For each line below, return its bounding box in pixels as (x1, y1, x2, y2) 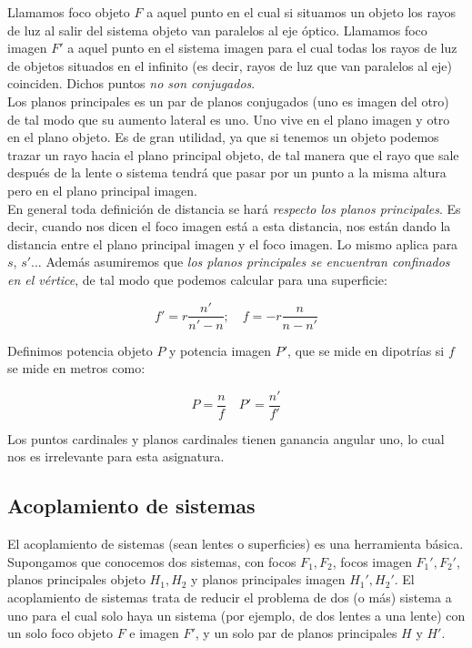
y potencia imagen (169, 340, 272, 359)
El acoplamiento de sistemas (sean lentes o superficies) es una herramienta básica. (7, 534, 464, 553)
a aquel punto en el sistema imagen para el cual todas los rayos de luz (67, 38, 457, 57)
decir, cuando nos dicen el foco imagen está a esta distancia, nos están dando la (7, 217, 451, 236)
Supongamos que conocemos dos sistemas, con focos (7, 552, 296, 571)
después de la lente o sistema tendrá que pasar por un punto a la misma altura (7, 163, 447, 182)
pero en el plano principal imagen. (7, 180, 197, 199)
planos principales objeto (7, 570, 146, 589)
